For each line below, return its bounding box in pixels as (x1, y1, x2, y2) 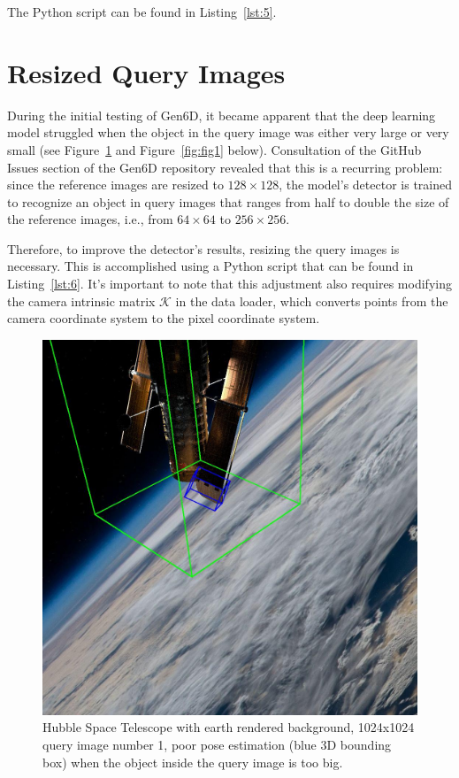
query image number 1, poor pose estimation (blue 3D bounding (42, 736, 392, 754)
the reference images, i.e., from (7, 210, 173, 228)
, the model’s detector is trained (279, 175, 452, 194)
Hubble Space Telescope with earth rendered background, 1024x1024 (42, 718, 415, 736)
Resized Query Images (7, 54, 286, 90)
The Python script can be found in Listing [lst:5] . (7, 3, 277, 20)
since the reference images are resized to (7, 175, 224, 194)
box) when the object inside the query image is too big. (42, 752, 343, 771)
